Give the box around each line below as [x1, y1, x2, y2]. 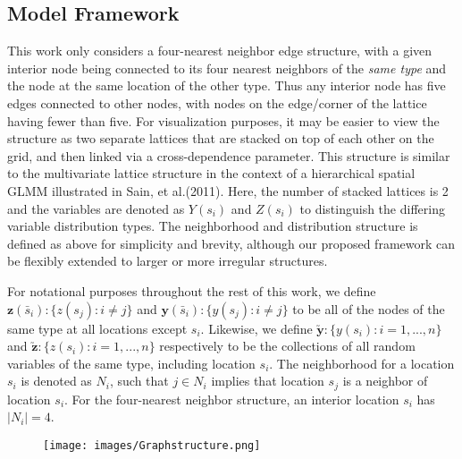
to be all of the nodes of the [292, 299, 445, 318]
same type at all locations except [7, 319, 188, 337]
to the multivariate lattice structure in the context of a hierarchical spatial [7, 164, 416, 183]
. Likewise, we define [200, 319, 313, 337]
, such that [109, 371, 169, 390]
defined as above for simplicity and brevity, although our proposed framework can [7, 234, 456, 252]
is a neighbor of [342, 371, 428, 390]
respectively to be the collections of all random [159, 336, 416, 355]
